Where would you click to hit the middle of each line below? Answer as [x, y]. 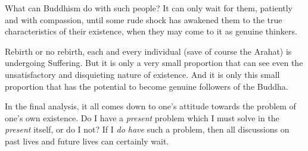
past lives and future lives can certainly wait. [87, 141]
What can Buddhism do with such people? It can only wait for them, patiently [149, 8]
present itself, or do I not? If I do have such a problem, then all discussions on [147, 129]
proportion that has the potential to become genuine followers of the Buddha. [147, 86]
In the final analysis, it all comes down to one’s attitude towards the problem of [150, 106]
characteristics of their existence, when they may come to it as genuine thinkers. [151, 31]
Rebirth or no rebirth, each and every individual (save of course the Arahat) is [148, 51]
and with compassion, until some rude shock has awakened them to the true [144, 19]
